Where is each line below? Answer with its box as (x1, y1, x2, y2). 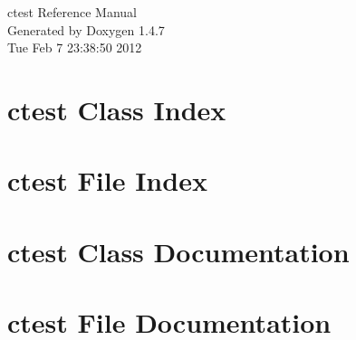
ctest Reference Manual (7, 3, 138, 21)
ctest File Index (7, 162, 207, 199)
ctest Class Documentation (7, 232, 350, 269)
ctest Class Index (7, 90, 226, 127)
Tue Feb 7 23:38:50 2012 (7, 38, 142, 57)
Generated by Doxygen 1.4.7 (7, 20, 165, 39)
